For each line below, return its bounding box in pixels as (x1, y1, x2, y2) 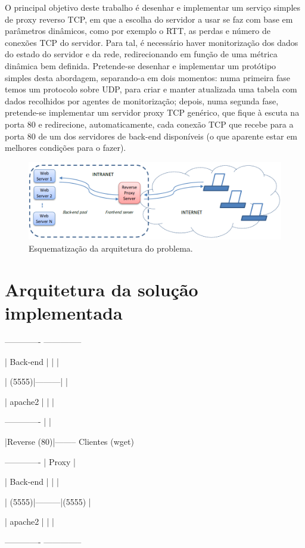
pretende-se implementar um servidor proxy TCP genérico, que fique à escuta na (5, 106, 300, 119)
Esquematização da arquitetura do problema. (29, 242, 193, 255)
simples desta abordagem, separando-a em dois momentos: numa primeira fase (5, 71, 290, 83)
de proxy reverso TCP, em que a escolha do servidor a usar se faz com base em (5, 13, 293, 25)
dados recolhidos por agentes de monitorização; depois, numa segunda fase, (5, 94, 279, 107)
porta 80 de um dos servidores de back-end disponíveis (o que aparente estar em (5, 129, 298, 142)
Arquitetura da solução (5, 277, 198, 301)
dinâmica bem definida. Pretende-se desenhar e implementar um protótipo (5, 59, 276, 72)
